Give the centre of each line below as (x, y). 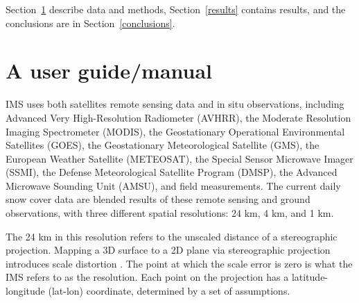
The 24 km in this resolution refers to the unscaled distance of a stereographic (172, 236)
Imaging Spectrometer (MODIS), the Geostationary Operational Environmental (175, 131)
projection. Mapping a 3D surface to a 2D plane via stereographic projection (168, 250)
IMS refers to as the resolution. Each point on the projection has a (147, 277)
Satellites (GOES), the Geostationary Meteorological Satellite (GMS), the (163, 145)
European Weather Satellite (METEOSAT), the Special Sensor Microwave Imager (179, 158)
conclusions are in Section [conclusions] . (90, 23)
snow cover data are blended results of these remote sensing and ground (158, 199)
